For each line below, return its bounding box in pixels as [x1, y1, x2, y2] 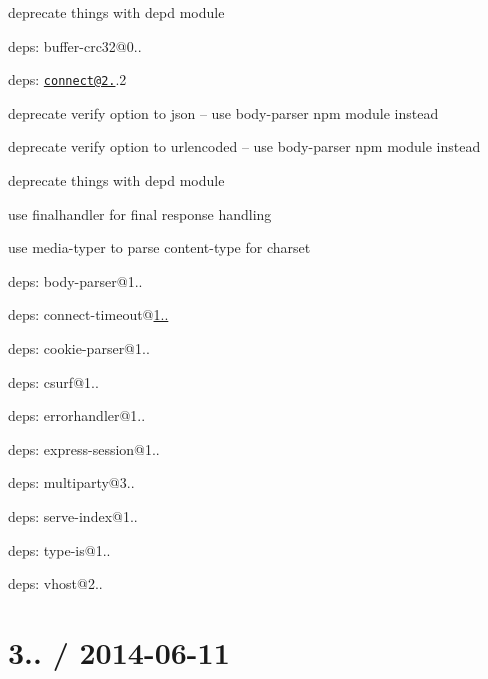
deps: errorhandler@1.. [8, 405, 146, 426]
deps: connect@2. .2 [8, 69, 127, 90]
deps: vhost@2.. [8, 573, 103, 594]
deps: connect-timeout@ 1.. [8, 304, 169, 325]
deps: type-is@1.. [8, 539, 111, 560]
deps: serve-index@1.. [8, 505, 138, 526]
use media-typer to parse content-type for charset [8, 237, 311, 258]
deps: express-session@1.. [8, 438, 160, 459]
